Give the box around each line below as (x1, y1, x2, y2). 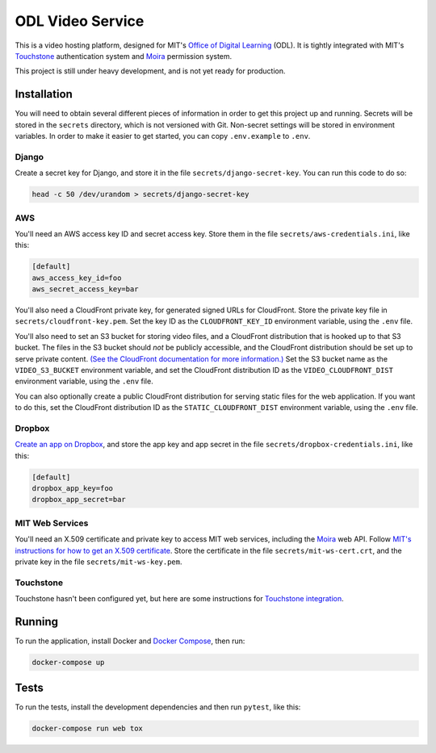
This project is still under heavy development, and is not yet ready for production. (15, 66, 286, 76)
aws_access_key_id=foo (31, 273, 122, 282)
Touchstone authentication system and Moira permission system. (15, 51, 233, 61)
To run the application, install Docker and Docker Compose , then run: (15, 636, 245, 646)
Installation (15, 87, 73, 101)
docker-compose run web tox (31, 724, 143, 734)
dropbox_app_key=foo (31, 484, 113, 493)
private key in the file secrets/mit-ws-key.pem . (15, 557, 182, 567)
